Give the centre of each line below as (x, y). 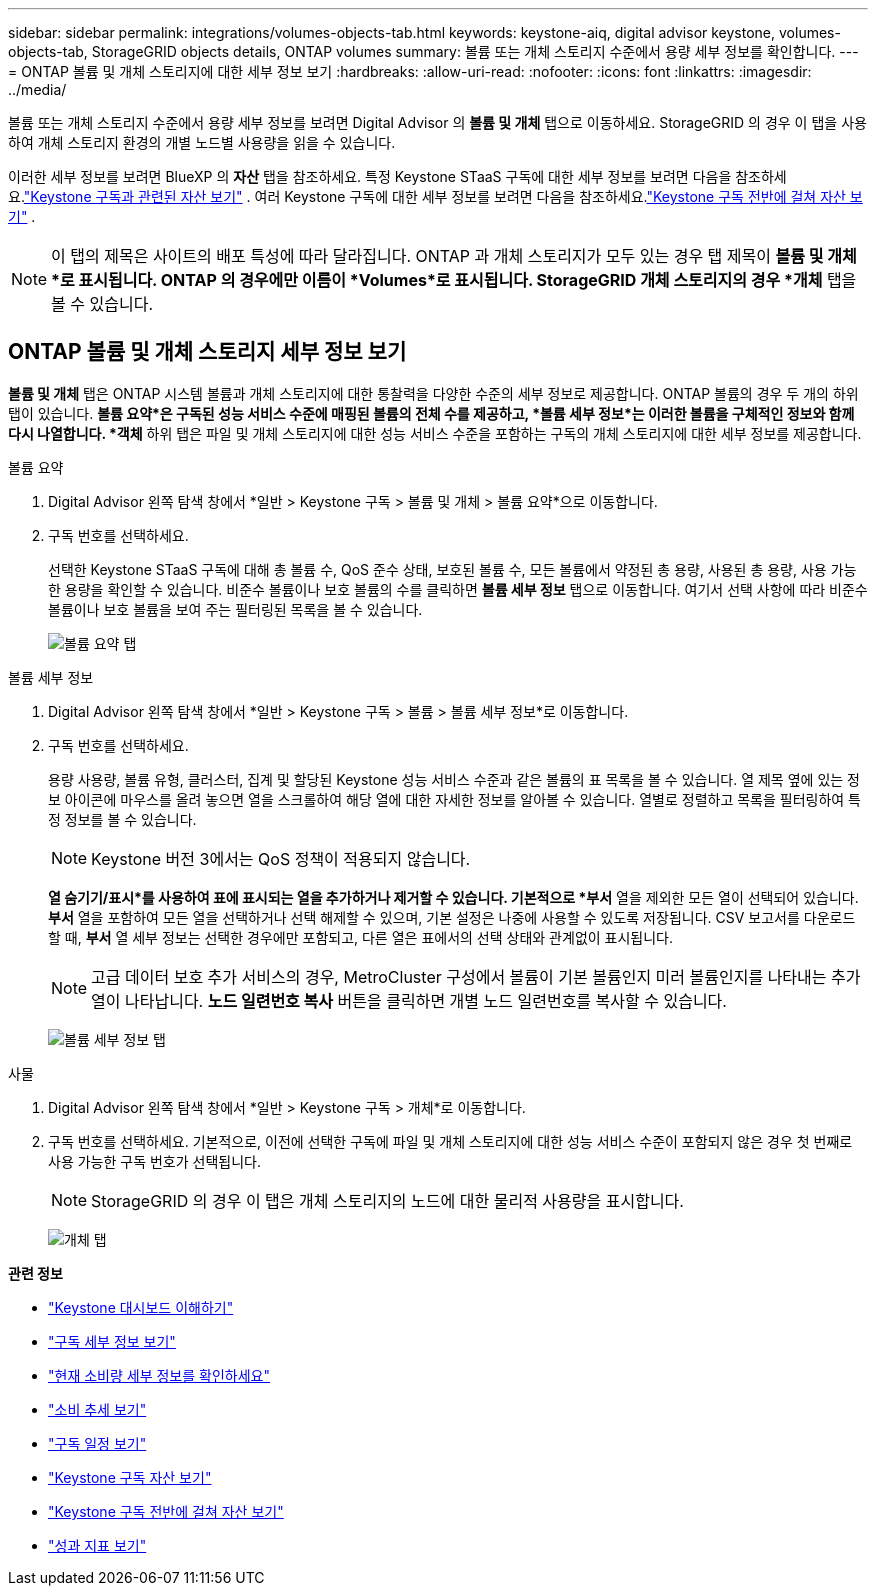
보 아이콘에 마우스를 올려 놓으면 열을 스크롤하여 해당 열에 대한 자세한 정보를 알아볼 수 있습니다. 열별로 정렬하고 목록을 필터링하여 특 (455, 799)
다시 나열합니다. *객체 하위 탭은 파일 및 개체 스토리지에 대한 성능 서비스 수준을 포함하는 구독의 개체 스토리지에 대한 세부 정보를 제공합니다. (435, 433)
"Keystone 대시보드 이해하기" (141, 1307)
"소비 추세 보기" (97, 1409)
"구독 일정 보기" (97, 1443)
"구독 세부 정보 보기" (112, 1341)
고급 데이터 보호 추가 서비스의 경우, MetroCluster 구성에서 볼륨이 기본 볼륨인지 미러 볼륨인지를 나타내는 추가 (476, 976)
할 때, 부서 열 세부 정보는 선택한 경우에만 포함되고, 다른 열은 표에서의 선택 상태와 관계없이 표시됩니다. (361, 937)
